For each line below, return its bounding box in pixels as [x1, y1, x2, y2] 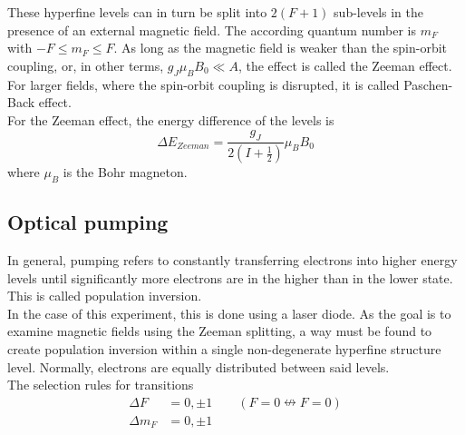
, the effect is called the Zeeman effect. [237, 55, 452, 74]
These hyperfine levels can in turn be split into [7, 3, 267, 21]
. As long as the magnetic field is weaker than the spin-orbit [113, 38, 448, 57]
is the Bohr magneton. [63, 163, 188, 182]
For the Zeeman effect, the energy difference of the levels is [7, 110, 334, 129]
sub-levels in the [334, 3, 424, 21]
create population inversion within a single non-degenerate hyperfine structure [7, 340, 441, 358]
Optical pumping [7, 208, 169, 236]
